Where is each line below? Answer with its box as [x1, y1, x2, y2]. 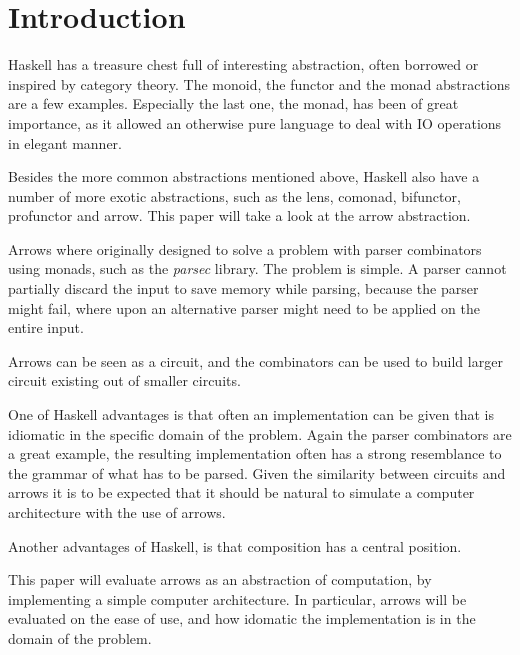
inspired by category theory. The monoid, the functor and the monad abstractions [8, 73, 511, 94]
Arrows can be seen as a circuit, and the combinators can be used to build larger [8, 350, 503, 371]
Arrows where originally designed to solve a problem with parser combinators [8, 238, 482, 259]
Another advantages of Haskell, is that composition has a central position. [8, 535, 462, 556]
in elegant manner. [8, 132, 122, 153]
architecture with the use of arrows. [8, 502, 226, 522]
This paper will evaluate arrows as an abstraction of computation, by [8, 569, 432, 590]
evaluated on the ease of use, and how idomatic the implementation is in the [8, 608, 476, 629]
